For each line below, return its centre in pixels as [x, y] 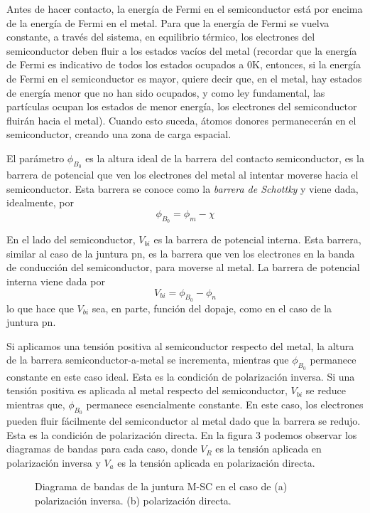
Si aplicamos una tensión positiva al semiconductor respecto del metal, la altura [180, 345]
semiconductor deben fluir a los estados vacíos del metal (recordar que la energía [182, 50]
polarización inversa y [54, 462]
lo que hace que [40, 308]
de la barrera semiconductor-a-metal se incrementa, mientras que [148, 360]
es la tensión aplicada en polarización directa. [216, 462]
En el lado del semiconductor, [71, 239]
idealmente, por [40, 202]
